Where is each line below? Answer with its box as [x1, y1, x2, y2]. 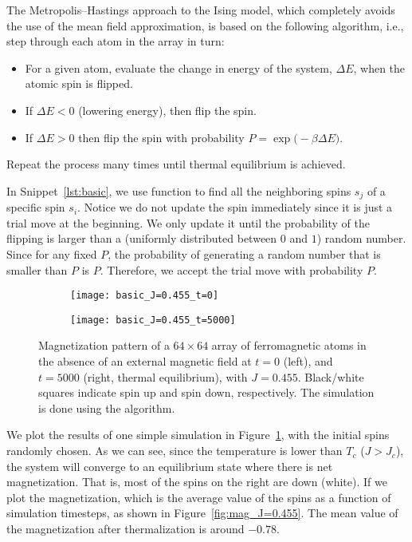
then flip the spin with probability [78, 129, 245, 145]
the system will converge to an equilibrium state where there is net [6, 457, 333, 474]
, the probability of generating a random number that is [108, 245, 381, 262]
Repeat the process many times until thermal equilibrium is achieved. [6, 156, 346, 172]
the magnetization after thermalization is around [6, 520, 245, 537]
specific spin [6, 199, 65, 216]
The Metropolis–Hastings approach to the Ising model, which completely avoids [6, 2, 395, 18]
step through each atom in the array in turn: [6, 33, 225, 49]
